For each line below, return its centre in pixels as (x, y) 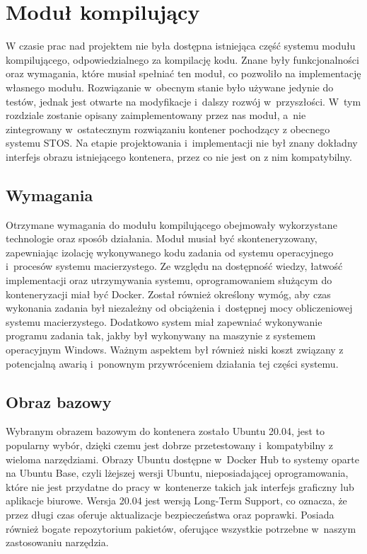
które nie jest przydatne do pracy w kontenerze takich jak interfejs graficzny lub (180, 486)
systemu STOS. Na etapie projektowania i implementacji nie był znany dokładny (182, 143)
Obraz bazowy (59, 401)
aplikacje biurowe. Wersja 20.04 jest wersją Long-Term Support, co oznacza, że (176, 501)
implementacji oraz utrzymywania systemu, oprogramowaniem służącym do (169, 280)
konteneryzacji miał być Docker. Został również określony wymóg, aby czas (168, 294)
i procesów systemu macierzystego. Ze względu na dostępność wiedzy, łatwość (174, 266)
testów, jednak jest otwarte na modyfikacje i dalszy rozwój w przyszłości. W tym (183, 101)
